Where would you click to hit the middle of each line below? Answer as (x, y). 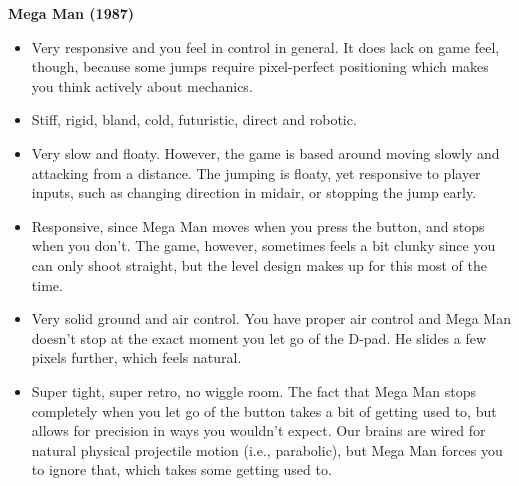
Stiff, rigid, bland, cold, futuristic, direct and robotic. (194, 119)
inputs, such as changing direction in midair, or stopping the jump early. (254, 192)
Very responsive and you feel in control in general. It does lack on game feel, (265, 46)
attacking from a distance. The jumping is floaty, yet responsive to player (256, 172)
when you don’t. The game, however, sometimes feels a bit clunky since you (263, 245)
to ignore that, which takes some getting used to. (181, 469)
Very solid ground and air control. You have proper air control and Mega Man (271, 318)
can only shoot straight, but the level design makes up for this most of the (259, 264)
